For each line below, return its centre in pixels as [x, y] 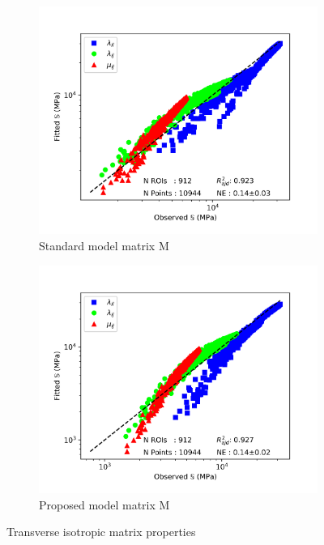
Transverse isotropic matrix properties [101, 532]
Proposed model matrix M [104, 504]
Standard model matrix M [104, 246]
